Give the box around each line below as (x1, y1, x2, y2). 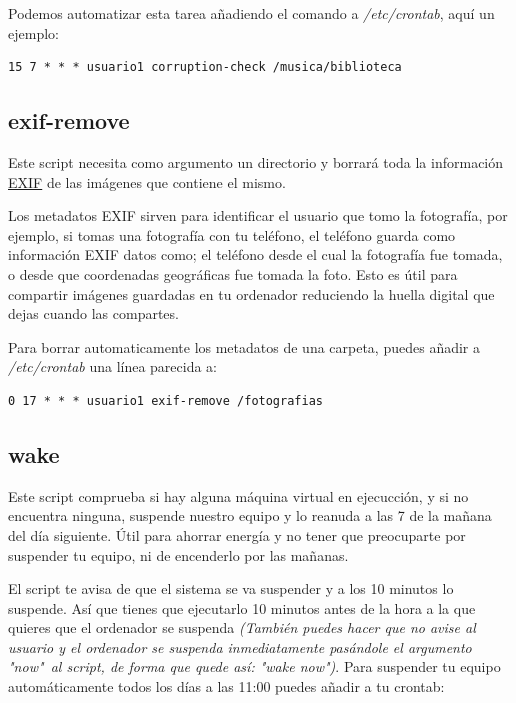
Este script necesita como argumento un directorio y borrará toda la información (8, 151, 504, 172)
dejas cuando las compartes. (8, 303, 179, 324)
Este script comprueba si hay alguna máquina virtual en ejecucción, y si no (8, 485, 469, 506)
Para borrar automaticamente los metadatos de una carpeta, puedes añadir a (8, 336, 480, 357)
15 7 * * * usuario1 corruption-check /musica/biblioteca (8, 60, 402, 75)
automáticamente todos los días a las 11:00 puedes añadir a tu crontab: (8, 676, 445, 697)
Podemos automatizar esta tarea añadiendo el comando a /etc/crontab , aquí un (8, 3, 495, 23)
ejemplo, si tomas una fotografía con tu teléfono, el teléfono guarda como (8, 224, 456, 245)
